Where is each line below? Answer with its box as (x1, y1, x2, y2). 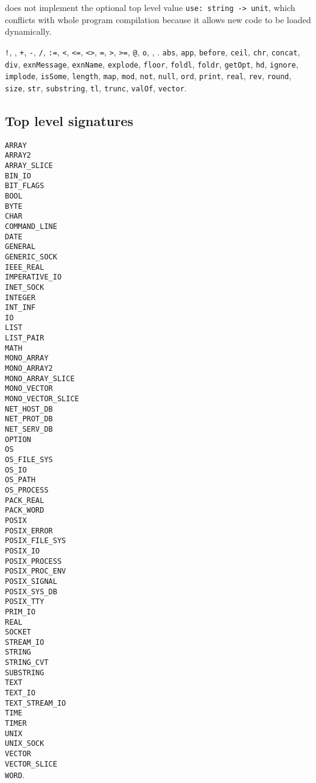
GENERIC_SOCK (5, 252, 57, 261)
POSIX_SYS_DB (5, 587, 57, 596)
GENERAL (5, 242, 36, 251)
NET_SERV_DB (5, 425, 53, 434)
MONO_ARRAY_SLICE (5, 374, 75, 383)
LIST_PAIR (5, 334, 44, 343)
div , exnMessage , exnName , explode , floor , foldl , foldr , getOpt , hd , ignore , (5, 57, 298, 70)
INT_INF (5, 303, 36, 312)
